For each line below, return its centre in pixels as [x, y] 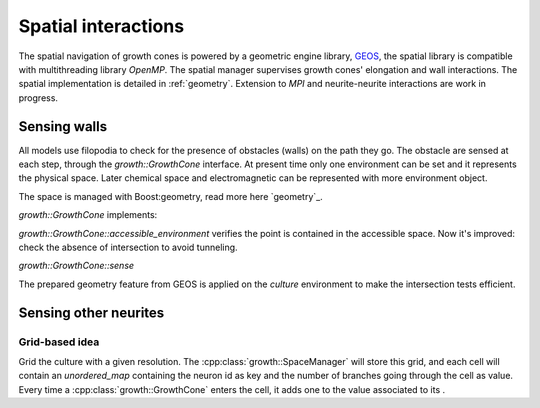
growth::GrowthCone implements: [88, 215]
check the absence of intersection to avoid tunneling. [128, 247]
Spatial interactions [101, 26]
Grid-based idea [59, 342]
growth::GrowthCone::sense [76, 266]
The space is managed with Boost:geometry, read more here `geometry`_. [171, 196]
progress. [38, 97]
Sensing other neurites [91, 312]
